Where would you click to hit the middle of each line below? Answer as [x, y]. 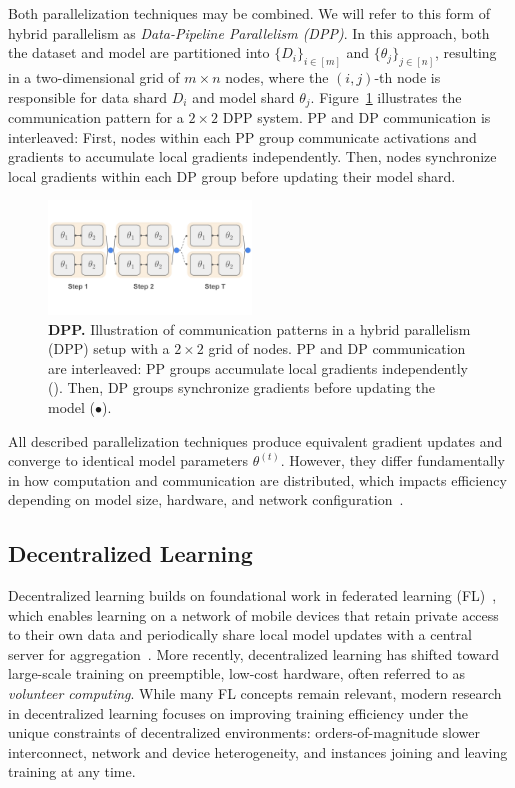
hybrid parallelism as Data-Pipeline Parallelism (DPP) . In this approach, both [249, 32]
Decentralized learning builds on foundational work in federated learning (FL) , [252, 595]
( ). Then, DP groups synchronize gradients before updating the [241, 387]
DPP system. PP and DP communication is [356, 117]
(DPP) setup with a [109, 348]
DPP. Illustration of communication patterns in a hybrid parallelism [259, 328]
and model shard [243, 96]
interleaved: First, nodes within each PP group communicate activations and [242, 136]
